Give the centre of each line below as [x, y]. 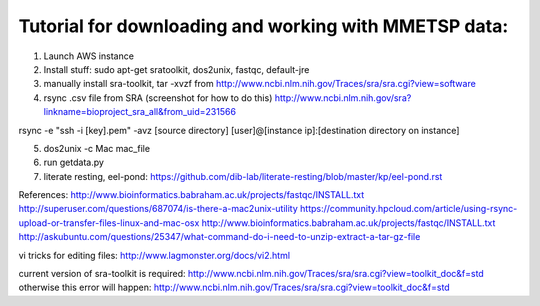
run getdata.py [74, 162]
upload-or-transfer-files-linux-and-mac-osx [109, 222]
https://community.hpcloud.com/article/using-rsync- [409, 209]
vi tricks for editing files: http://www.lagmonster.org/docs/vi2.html [154, 255]
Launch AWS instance [89, 56]
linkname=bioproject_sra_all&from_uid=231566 [140, 112]
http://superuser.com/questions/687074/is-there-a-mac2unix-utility [158, 209]
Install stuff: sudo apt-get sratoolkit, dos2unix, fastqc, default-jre [176, 69]
